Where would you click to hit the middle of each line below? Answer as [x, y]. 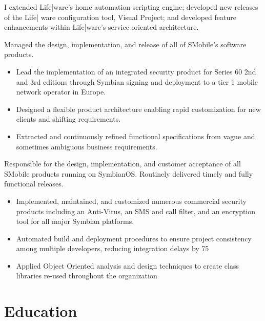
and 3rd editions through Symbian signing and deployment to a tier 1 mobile [137, 81]
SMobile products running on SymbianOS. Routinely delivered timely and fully [129, 173]
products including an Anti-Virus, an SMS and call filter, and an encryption [136, 211]
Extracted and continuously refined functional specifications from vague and [136, 136]
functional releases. [34, 184]
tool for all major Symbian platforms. [75, 221]
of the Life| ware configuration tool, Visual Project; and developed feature [120, 17]
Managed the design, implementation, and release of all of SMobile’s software [125, 44]
